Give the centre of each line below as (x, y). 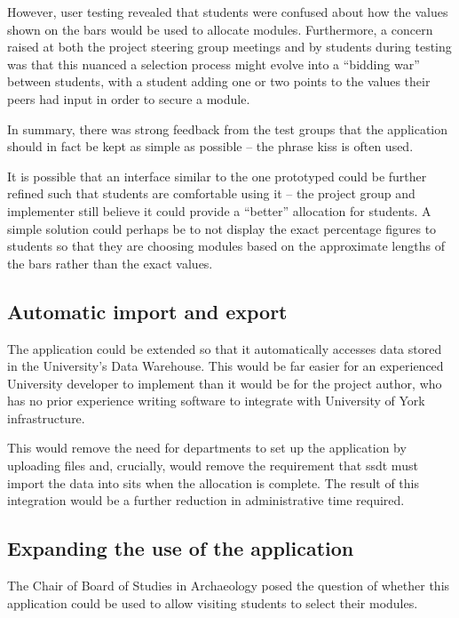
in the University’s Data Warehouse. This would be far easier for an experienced (226, 366)
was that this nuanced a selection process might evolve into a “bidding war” (214, 64)
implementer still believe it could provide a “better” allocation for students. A (219, 210)
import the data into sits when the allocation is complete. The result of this (214, 482)
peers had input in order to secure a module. (129, 98)
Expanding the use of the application (181, 548)
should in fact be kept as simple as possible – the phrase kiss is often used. (210, 146)
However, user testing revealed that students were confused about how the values (228, 12)
